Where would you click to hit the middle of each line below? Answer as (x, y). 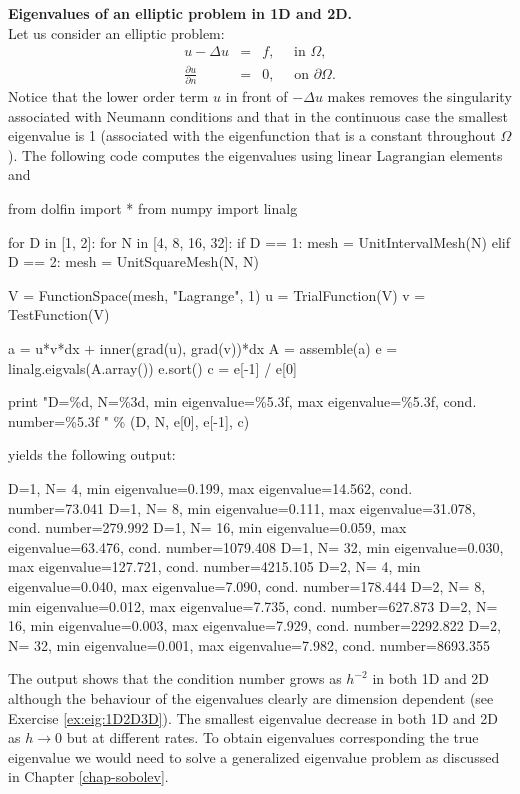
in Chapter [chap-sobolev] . (88, 776)
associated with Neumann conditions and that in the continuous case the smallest (258, 115)
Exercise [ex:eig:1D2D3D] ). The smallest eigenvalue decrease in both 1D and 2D (253, 717)
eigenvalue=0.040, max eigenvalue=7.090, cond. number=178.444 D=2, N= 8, (247, 585)
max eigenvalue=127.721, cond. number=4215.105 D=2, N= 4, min (214, 566)
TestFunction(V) (59, 314)
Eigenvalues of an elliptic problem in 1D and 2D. (180, 13)
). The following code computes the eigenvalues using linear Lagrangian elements (255, 154)
